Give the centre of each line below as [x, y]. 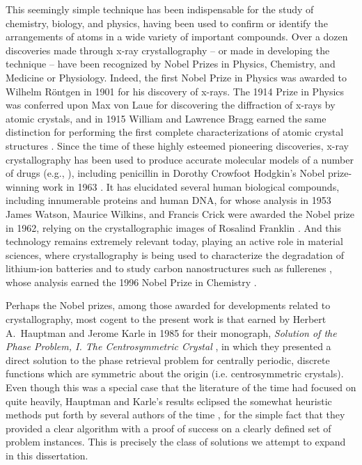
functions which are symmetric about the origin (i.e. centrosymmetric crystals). [175, 373]
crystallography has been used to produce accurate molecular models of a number [180, 159]
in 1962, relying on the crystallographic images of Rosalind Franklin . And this [173, 227]
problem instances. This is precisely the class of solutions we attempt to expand [176, 442]
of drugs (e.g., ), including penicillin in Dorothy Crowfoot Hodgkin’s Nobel [165, 173]
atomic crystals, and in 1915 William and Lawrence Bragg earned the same [166, 118]
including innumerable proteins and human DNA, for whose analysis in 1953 [168, 200]
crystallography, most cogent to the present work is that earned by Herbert [166, 319]
